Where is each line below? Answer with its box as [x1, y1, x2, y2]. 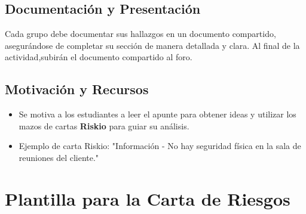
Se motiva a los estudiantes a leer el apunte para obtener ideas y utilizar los [19, 108, 296, 120]
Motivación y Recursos [5, 80, 149, 98]
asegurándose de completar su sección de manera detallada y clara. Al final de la [5, 39, 300, 51]
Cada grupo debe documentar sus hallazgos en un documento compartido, [5, 27, 276, 40]
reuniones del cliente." [19, 151, 99, 163]
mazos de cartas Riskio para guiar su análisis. [19, 119, 189, 132]
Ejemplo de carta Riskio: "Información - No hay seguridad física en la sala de [19, 139, 301, 152]
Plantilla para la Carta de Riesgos [5, 186, 290, 210]
